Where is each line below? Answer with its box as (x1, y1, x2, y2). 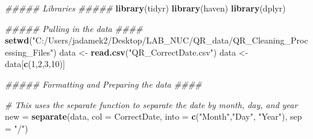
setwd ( (5, 34, 33, 47)
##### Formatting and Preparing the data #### (5, 77, 202, 90)
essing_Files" (5, 45, 54, 58)
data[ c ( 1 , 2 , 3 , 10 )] (5, 57, 65, 70)
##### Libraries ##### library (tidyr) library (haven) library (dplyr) (5, 2, 286, 14)
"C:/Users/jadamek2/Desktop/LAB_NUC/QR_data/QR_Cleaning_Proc (32, 34, 308, 47)
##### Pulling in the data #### (5, 22, 143, 34)
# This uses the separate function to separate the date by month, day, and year (5, 98, 298, 111)
